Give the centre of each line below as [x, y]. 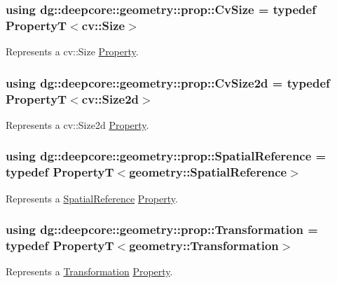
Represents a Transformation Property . [89, 271]
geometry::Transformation [204, 246]
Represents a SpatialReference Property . [92, 198]
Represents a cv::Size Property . [72, 51]
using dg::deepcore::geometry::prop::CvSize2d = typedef [168, 82]
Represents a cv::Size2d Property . [77, 124]
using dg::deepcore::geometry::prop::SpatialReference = [166, 156]
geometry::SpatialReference [208, 172]
